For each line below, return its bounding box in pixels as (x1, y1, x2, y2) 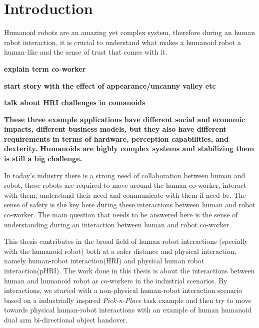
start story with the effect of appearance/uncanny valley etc (4, 80, 216, 91)
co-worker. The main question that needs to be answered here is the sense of (4, 209, 238, 220)
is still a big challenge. (4, 153, 82, 164)
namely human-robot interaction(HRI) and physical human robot (4, 255, 204, 266)
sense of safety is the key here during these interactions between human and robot (4, 199, 255, 210)
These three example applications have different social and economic (4, 114, 245, 124)
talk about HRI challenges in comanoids (4, 97, 145, 108)
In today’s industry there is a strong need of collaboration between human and (4, 170, 245, 180)
